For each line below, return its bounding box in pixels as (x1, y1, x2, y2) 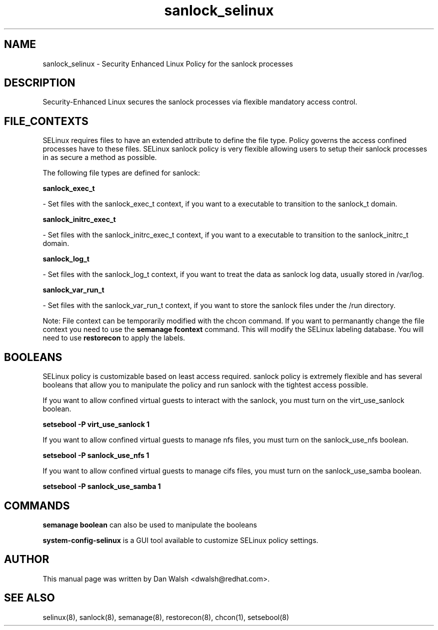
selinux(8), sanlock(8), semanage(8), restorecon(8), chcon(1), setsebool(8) (42, 612, 289, 621)
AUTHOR (4, 553, 49, 566)
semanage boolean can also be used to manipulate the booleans (42, 520, 257, 529)
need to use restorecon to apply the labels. (42, 333, 185, 342)
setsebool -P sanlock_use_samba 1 (42, 482, 161, 491)
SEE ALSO (4, 591, 55, 604)
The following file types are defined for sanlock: (42, 168, 200, 177)
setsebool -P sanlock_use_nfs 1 (42, 451, 149, 460)
